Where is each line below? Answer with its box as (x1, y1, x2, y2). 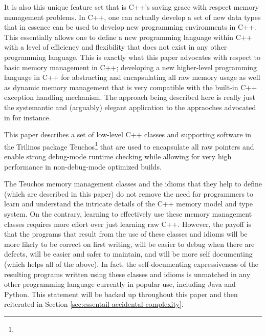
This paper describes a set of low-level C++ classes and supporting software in (4, 129, 252, 140)
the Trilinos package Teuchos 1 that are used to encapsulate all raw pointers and (4, 139, 254, 152)
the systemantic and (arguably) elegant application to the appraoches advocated (4, 101, 256, 112)
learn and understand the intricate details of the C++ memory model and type (4, 198, 253, 209)
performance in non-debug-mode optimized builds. (4, 161, 162, 172)
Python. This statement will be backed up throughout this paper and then (4, 288, 238, 299)
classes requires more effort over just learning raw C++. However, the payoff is (4, 218, 251, 229)
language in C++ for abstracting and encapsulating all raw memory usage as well (4, 72, 260, 82)
